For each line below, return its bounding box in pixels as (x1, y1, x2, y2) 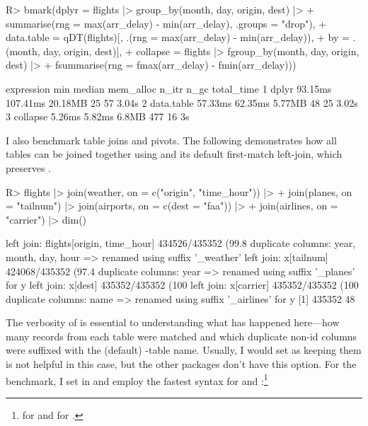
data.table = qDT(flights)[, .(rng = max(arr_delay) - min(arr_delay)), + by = (6, 30, 350, 45)
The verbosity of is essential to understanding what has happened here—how (6, 315, 340, 330)
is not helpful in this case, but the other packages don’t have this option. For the (6, 357, 357, 372)
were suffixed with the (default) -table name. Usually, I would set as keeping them (6, 342, 362, 357)
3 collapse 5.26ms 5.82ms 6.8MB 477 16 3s (6, 109, 190, 124)
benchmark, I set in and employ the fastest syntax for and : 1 (6, 371, 268, 388)
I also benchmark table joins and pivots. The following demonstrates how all (6, 132, 337, 147)
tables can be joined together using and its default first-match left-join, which (6, 146, 343, 161)
